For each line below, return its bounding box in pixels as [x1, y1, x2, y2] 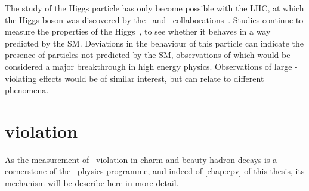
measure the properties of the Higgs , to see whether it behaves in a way [5, 25, 271, 38]
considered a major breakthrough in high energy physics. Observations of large [5, 60, 292, 72]
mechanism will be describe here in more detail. [5, 177, 179, 189]
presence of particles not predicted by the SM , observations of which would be [5, 48, 291, 61]
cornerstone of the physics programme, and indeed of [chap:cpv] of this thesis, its [5, 165, 305, 177]
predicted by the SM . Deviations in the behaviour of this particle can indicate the [5, 36, 304, 49]
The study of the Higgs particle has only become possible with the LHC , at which [5, 2, 304, 14]
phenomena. [5, 84, 49, 96]
